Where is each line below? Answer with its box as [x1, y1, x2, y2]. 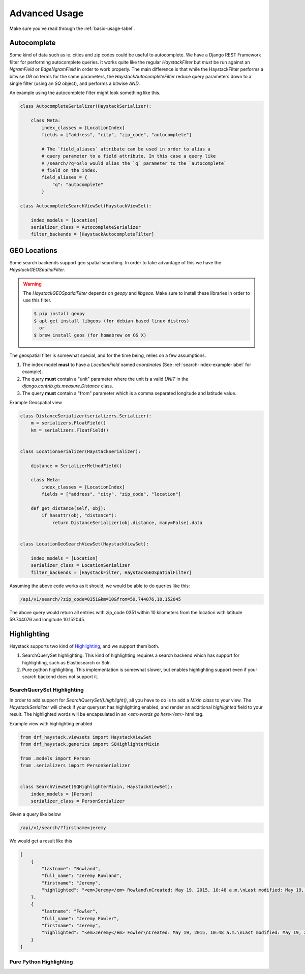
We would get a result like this [9, 838, 72, 844]
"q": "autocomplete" [52, 181, 104, 188]
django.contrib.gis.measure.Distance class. [22, 383, 113, 389]
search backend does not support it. [22, 674, 99, 680]
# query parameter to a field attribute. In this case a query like [41, 153, 216, 159]
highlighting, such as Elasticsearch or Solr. [22, 659, 111, 665]
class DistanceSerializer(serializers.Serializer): [20, 413, 152, 419]
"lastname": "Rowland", [41, 866, 101, 871]
